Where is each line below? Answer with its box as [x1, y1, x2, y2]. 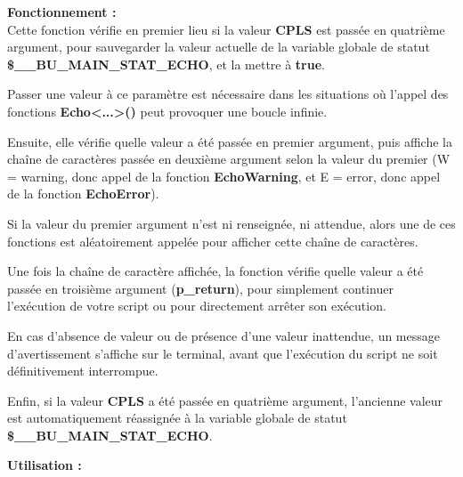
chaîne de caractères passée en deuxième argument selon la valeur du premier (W [7, 150, 451, 168]
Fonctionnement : [7, 3, 117, 20]
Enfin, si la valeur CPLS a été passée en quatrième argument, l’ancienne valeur [7, 391, 443, 409]
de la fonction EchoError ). [7, 184, 159, 203]
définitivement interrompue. [7, 361, 158, 380]
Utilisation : [7, 456, 82, 474]
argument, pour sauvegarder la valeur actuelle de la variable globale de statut [7, 37, 430, 56]
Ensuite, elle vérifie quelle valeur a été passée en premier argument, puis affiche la [7, 132, 452, 150]
